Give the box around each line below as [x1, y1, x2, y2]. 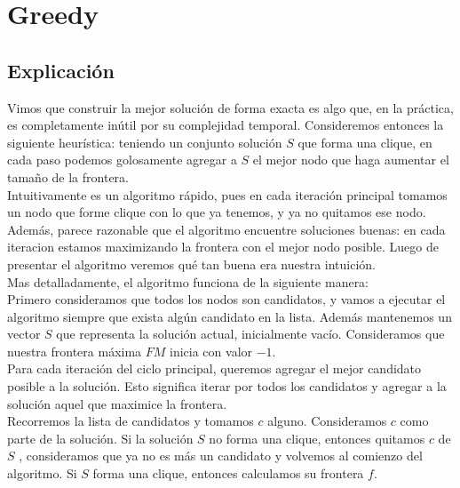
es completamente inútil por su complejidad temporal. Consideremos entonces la [7, 116, 444, 134]
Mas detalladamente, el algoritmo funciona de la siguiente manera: [7, 272, 369, 291]
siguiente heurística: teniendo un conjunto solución [7, 132, 282, 151]
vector [7, 324, 41, 343]
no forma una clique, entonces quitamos [209, 428, 425, 447]
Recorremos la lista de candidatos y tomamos [7, 412, 254, 430]
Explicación [7, 56, 115, 84]
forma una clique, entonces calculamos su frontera [92, 464, 364, 483]
